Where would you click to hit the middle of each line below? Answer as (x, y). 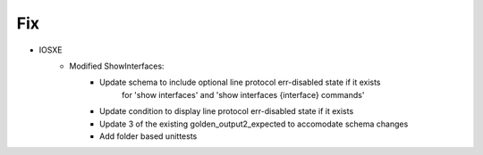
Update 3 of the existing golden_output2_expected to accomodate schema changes (254, 124)
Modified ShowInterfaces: (117, 66)
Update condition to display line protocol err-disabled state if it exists (227, 111)
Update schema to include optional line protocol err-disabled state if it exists (240, 82)
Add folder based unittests (148, 136)
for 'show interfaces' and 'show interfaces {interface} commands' (243, 94)
